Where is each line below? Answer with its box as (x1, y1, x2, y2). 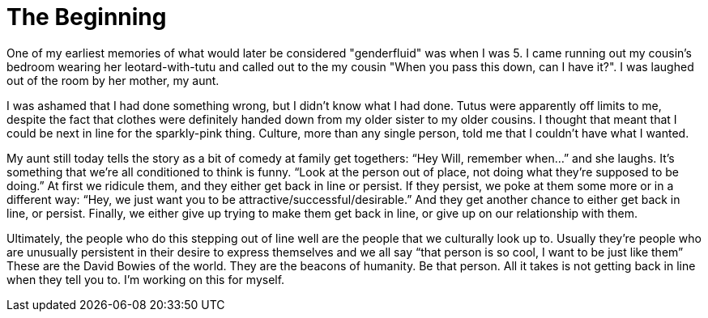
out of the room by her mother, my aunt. (6, 73, 220, 87)
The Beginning (6, 3, 167, 31)
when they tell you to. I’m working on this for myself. (6, 272, 285, 286)
